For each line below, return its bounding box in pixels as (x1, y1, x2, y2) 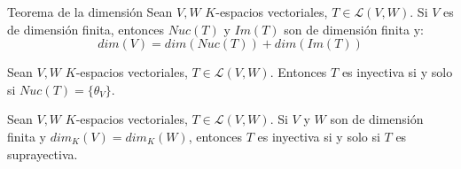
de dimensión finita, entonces (7, 19, 165, 38)
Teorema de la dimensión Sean (7, 3, 173, 20)
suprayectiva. (7, 144, 78, 163)
